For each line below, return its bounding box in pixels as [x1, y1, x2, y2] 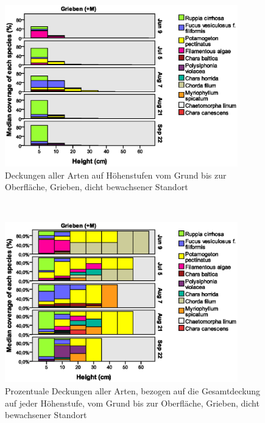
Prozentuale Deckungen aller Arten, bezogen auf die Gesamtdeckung [5, 385, 261, 397]
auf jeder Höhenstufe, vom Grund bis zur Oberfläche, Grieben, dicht [5, 396, 260, 409]
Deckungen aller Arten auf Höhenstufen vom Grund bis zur [5, 168, 227, 181]
